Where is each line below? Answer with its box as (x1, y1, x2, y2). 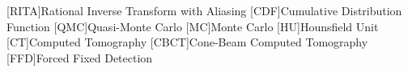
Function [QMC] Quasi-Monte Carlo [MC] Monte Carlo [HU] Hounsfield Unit (6, 18, 379, 34)
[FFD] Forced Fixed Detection (6, 49, 153, 66)
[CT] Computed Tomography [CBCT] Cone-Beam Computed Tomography (6, 34, 368, 50)
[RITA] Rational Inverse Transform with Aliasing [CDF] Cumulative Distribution (6, 2, 402, 18)
